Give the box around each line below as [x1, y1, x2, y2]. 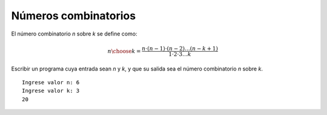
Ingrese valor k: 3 [22, 87, 80, 95]
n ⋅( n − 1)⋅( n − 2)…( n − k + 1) [141, 45, 218, 52]
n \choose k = [107, 48, 141, 54]
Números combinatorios [11, 9, 136, 22]
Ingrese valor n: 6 [22, 79, 80, 85]
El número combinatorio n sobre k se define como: [11, 30, 137, 37]
